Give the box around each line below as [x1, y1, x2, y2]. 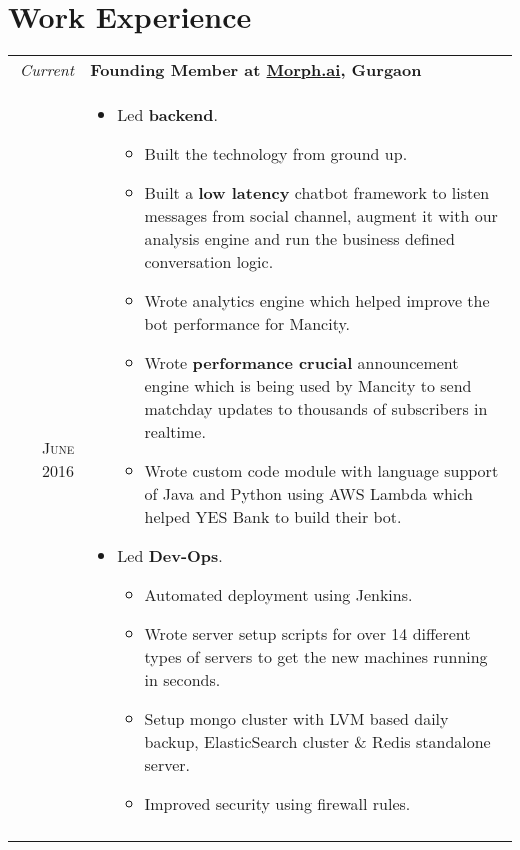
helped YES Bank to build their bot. [144, 505, 402, 529]
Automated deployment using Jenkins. [144, 583, 413, 607]
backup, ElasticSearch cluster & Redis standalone [144, 730, 491, 754]
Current [19, 58, 75, 82]
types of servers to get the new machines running [144, 645, 488, 669]
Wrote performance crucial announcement [144, 351, 459, 375]
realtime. [144, 420, 206, 444]
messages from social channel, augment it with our [144, 204, 498, 228]
